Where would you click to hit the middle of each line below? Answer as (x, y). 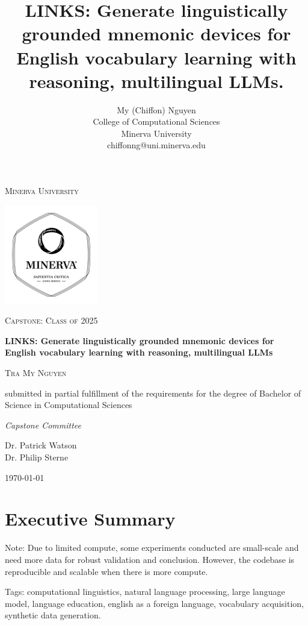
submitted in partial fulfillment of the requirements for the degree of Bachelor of (153, 393)
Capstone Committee (43, 425)
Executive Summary (90, 519)
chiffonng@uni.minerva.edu (156, 145)
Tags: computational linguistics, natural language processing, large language (145, 592)
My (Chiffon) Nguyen (156, 109)
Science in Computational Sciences (69, 405)
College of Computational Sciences (156, 121)
